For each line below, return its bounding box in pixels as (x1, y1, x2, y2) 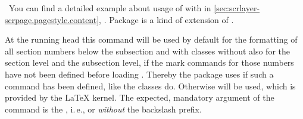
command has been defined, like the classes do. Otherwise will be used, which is (5, 79, 296, 92)
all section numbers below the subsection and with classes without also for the (5, 44, 290, 57)
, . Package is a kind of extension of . (99, 13, 234, 25)
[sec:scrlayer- (214, 2, 260, 14)
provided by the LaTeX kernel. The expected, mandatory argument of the (5, 91, 274, 104)
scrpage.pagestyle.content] (5, 13, 99, 25)
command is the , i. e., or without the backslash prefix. (5, 102, 202, 115)
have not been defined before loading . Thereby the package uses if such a (5, 67, 274, 80)
